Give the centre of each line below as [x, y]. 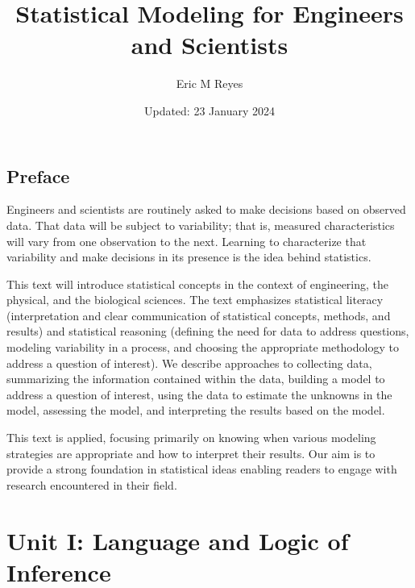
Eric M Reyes [210, 83]
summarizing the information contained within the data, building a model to [196, 379]
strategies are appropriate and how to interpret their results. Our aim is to [191, 453]
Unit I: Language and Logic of [178, 540]
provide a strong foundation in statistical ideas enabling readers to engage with [202, 469]
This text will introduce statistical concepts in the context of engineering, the [198, 284]
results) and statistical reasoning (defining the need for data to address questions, [208, 331]
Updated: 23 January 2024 [210, 110]
